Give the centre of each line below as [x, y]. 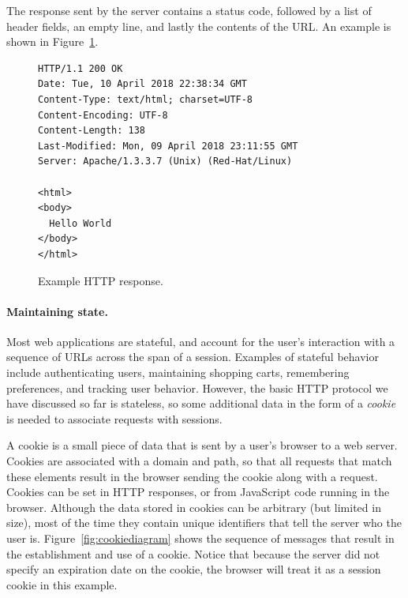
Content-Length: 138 [92, 131]
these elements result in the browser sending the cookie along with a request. [192, 476]
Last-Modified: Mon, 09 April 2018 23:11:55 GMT [168, 146]
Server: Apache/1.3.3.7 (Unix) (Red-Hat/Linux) [165, 162]
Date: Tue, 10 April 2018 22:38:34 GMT [142, 84]
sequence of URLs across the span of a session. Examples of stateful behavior [193, 357]
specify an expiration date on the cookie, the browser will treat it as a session [194, 569]
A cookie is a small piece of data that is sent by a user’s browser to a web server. [202, 445]
